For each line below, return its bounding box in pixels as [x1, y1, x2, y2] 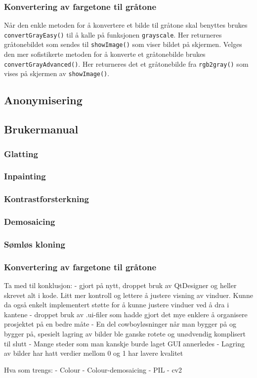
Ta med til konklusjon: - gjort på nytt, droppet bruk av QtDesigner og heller [4, 280, 237, 291]
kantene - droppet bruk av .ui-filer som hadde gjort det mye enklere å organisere [4, 309, 248, 319]
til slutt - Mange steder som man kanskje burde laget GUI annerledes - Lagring [4, 338, 245, 348]
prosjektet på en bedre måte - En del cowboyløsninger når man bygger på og [4, 319, 236, 329]
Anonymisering [4, 92, 83, 108]
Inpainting [4, 170, 46, 182]
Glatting [4, 147, 38, 160]
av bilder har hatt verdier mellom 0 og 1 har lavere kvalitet [4, 348, 183, 358]
